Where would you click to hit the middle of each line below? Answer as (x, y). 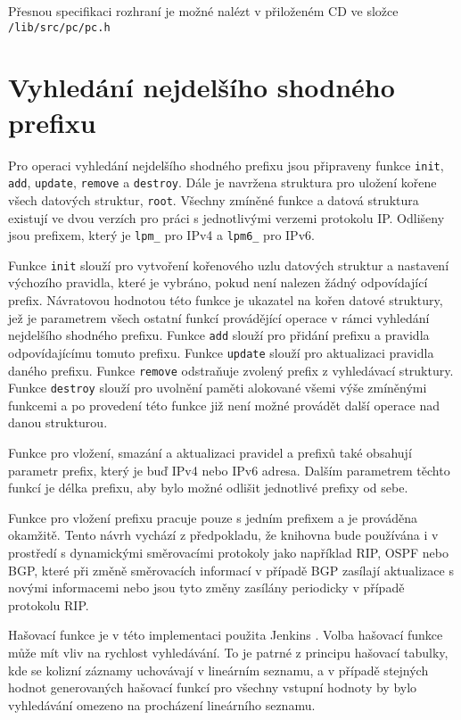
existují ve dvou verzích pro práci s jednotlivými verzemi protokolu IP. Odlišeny (226, 217)
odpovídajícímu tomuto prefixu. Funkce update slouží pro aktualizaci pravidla (221, 352)
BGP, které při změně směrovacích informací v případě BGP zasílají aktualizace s (231, 570)
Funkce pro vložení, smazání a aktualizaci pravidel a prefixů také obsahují (210, 453)
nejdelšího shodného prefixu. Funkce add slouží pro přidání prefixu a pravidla (219, 335)
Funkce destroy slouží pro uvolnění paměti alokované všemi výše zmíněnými (218, 388)
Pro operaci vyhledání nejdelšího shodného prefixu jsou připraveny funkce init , (226, 165)
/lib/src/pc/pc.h (59, 27)
